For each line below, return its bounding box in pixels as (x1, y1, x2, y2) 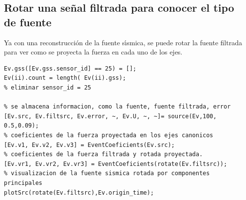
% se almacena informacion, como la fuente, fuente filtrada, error (4, 103, 231, 110)
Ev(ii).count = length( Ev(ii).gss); (4, 74, 126, 82)
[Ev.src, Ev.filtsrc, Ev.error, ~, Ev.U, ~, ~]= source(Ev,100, (4, 112, 217, 120)
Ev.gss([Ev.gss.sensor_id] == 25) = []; (4, 65, 137, 72)
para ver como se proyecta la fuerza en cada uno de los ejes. (4, 47, 183, 57)
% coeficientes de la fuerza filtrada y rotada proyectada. (4, 151, 203, 158)
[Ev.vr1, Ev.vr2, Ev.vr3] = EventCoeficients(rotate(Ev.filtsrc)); (4, 160, 227, 167)
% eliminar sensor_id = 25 (4, 84, 91, 91)
